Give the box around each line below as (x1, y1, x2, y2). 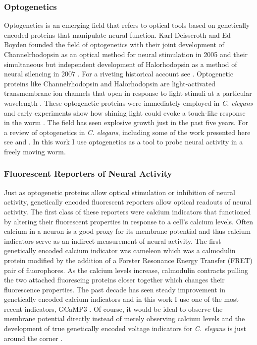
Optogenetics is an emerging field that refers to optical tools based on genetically (4, 20, 250, 30)
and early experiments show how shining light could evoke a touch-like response (4, 107, 246, 118)
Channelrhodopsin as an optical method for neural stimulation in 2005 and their (4, 49, 248, 59)
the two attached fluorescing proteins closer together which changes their (4, 275, 225, 285)
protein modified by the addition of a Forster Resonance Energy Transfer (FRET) (4, 255, 253, 265)
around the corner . (4, 333, 63, 343)
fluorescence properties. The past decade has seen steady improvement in (4, 284, 226, 294)
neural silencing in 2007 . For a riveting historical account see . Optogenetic (4, 69, 233, 79)
